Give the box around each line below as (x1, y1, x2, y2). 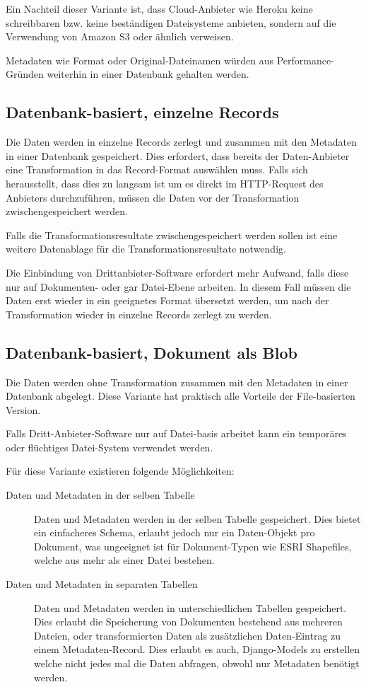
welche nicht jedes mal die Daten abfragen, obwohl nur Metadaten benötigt (34, 656, 360, 670)
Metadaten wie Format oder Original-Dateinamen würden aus (6, 52, 274, 67)
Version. (6, 402, 41, 417)
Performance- (276, 52, 334, 67)
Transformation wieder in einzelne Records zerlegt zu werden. (6, 306, 272, 321)
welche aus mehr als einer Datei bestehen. (34, 553, 215, 567)
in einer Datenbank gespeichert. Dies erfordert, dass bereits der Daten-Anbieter (6, 148, 350, 163)
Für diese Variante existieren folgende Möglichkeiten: (6, 463, 235, 478)
